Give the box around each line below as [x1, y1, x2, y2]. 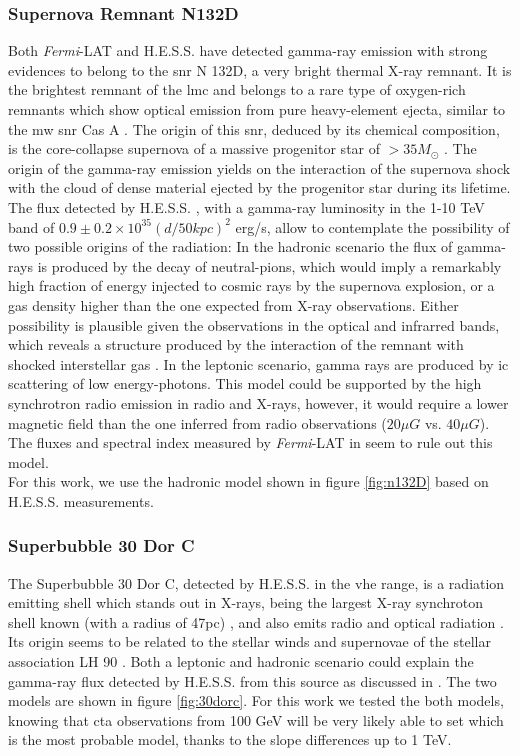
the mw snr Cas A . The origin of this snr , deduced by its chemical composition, [8, 118, 500, 139]
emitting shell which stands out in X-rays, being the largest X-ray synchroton [8, 592, 484, 613]
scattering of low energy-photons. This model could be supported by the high [8, 373, 482, 394]
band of [8, 216, 55, 237]
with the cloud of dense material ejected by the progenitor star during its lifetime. [8, 177, 511, 198]
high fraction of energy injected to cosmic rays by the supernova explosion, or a [8, 275, 495, 296]
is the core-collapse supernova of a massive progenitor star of [8, 138, 381, 159]
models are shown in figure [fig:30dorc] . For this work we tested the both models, [8, 690, 504, 711]
